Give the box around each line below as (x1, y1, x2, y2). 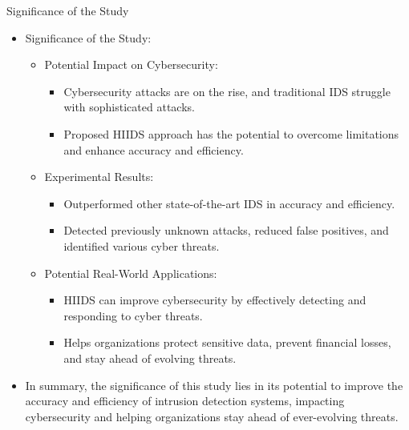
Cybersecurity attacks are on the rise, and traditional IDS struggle (63, 82, 391, 99)
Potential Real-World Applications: (44, 264, 217, 281)
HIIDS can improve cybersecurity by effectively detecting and (63, 291, 366, 308)
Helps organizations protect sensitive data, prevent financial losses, (63, 334, 391, 351)
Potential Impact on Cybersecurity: (44, 56, 218, 73)
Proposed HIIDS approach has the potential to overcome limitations (63, 125, 399, 142)
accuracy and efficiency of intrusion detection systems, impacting (25, 392, 345, 409)
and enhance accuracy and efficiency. (63, 141, 244, 158)
